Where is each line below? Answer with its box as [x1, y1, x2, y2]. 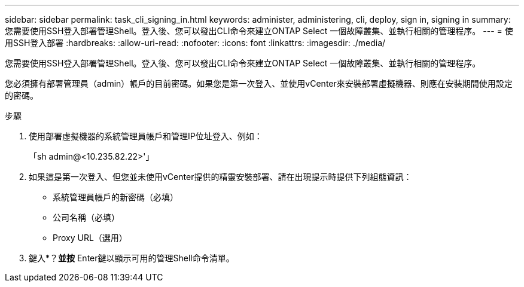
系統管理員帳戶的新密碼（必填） [53, 192, 178, 202]
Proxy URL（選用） [53, 233, 127, 243]
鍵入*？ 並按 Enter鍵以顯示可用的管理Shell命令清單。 [29, 253, 234, 263]
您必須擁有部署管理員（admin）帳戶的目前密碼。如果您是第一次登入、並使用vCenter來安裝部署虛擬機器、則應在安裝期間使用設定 [5, 78, 513, 88]
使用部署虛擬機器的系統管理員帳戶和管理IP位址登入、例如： [29, 131, 263, 141]
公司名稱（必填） [53, 212, 120, 222]
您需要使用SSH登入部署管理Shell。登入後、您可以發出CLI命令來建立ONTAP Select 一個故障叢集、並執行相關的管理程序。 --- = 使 [5, 26, 513, 36]
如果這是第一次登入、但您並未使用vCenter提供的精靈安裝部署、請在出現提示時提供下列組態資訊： [29, 172, 412, 182]
